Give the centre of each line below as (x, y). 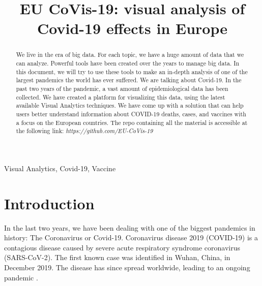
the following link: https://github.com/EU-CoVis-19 (84, 131)
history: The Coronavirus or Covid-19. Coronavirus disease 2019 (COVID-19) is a (131, 237)
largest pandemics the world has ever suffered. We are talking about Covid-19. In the (129, 80)
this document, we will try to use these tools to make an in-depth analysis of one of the (132, 71)
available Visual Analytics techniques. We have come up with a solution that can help (130, 105)
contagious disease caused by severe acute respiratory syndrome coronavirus (122, 247)
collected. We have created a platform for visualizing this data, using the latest (121, 97)
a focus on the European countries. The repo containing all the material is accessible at (132, 122)
